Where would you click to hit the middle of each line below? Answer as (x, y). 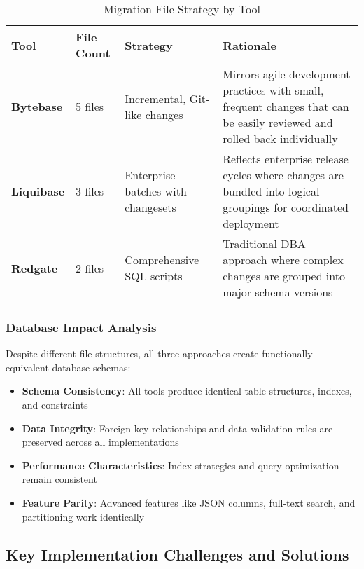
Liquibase (38, 191)
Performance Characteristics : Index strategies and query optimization (181, 465)
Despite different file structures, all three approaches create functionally (159, 354)
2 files (90, 268)
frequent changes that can (286, 106)
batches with (156, 191)
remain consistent (59, 479)
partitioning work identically (83, 516)
